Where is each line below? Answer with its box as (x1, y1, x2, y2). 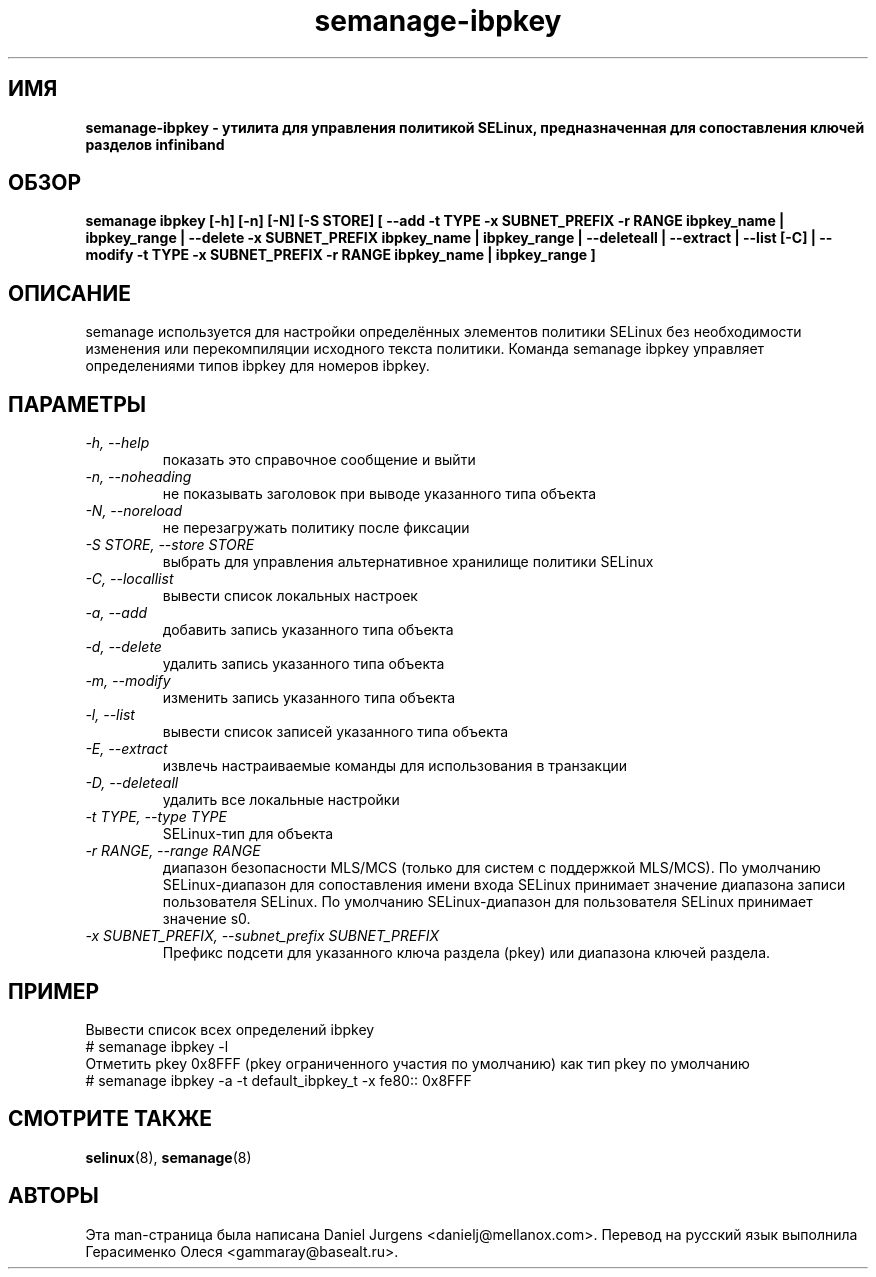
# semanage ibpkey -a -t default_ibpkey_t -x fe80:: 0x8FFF (85, 1071, 472, 1089)
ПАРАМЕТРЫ (8, 391, 147, 417)
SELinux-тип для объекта (162, 825, 334, 843)
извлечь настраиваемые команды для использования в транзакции (162, 757, 628, 775)
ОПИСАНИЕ (8, 280, 131, 306)
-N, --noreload (85, 502, 183, 520)
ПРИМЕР (8, 978, 100, 1004)
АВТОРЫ (8, 1183, 99, 1209)
